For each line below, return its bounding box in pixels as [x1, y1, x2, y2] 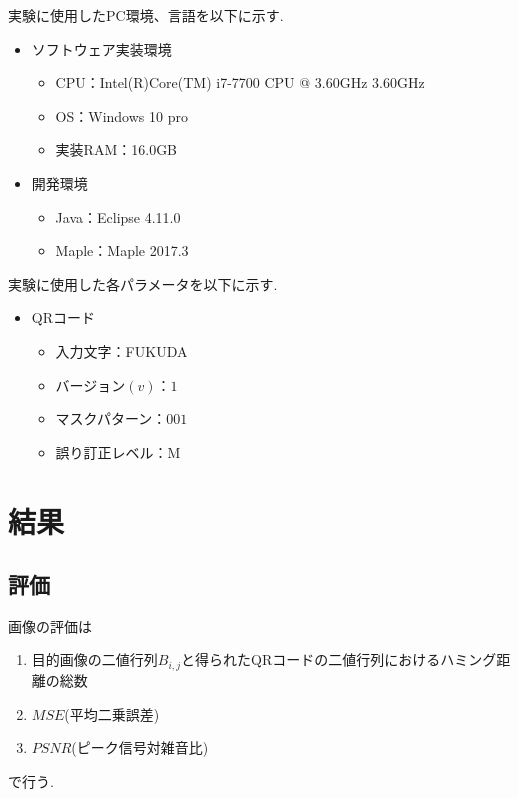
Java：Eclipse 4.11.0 [55, 206, 181, 227]
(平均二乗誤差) [64, 703, 160, 724]
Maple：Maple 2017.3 [55, 240, 189, 261]
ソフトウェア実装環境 [31, 38, 172, 59]
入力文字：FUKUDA [55, 340, 188, 361]
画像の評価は [8, 615, 92, 636]
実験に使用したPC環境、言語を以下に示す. [8, 5, 284, 25]
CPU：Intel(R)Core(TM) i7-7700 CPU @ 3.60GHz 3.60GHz [55, 72, 425, 93]
